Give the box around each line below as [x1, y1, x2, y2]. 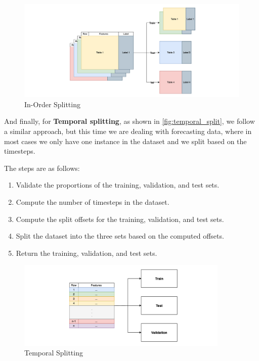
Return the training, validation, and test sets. [16, 247, 157, 258]
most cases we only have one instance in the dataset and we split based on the [4, 136, 247, 146]
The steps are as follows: [4, 162, 80, 173]
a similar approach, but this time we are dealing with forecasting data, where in [4, 126, 252, 137]
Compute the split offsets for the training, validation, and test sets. [16, 213, 224, 224]
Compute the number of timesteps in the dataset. [16, 197, 169, 207]
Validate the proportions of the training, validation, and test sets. [16, 179, 220, 190]
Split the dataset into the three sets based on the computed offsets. [16, 231, 224, 241]
